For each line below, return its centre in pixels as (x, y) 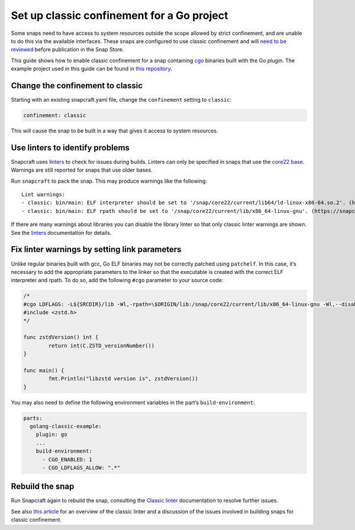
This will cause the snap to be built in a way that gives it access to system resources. (114, 131)
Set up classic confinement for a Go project (120, 15)
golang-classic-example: (66, 426)
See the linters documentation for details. (61, 232)
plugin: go (51, 434)
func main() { (44, 370)
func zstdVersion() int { (61, 337)
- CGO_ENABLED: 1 (67, 459)
